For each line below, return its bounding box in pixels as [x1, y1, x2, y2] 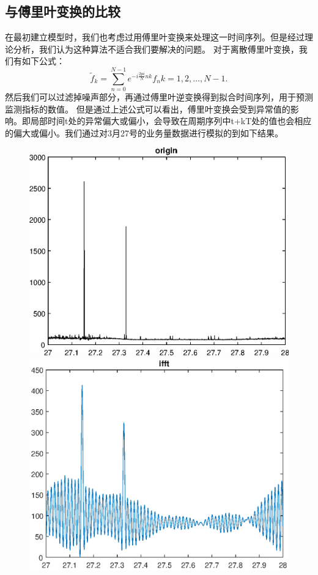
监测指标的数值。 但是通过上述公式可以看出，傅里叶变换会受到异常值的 [5, 102, 290, 115]
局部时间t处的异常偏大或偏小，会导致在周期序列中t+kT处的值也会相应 [30, 114, 312, 127]
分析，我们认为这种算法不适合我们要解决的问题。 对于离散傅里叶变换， [13, 42, 299, 55]
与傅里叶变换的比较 [5, 2, 120, 21]
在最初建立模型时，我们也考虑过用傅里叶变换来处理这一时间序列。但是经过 [5, 31, 305, 43]
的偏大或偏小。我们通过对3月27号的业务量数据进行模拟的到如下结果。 [5, 126, 283, 139]
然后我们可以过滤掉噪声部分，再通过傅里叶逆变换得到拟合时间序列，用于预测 [5, 91, 313, 103]
